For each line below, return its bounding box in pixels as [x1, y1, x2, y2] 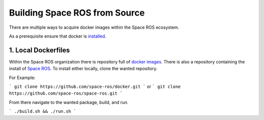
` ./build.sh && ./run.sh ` [9, 109, 77, 114]
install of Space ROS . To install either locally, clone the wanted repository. [9, 66, 157, 72]
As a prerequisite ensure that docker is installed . [9, 33, 107, 39]
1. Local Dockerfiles [9, 46, 70, 54]
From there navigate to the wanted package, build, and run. [9, 99, 129, 105]
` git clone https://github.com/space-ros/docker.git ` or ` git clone [9, 83, 181, 90]
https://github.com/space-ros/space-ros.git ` [9, 91, 123, 96]
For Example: [9, 75, 36, 80]
